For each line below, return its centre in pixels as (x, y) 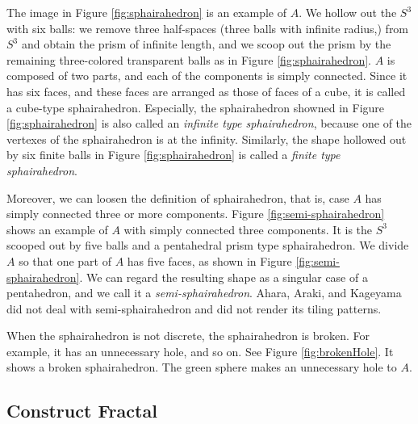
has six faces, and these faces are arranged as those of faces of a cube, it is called (206, 91)
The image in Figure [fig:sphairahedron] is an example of (147, 12)
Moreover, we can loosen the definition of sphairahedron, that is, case (178, 197)
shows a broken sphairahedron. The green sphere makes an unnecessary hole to (202, 367)
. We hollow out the (348, 12)
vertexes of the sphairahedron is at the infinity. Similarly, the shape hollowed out (207, 139)
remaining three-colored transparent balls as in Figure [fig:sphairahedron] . (189, 59)
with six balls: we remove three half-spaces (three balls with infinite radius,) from (208, 28)
